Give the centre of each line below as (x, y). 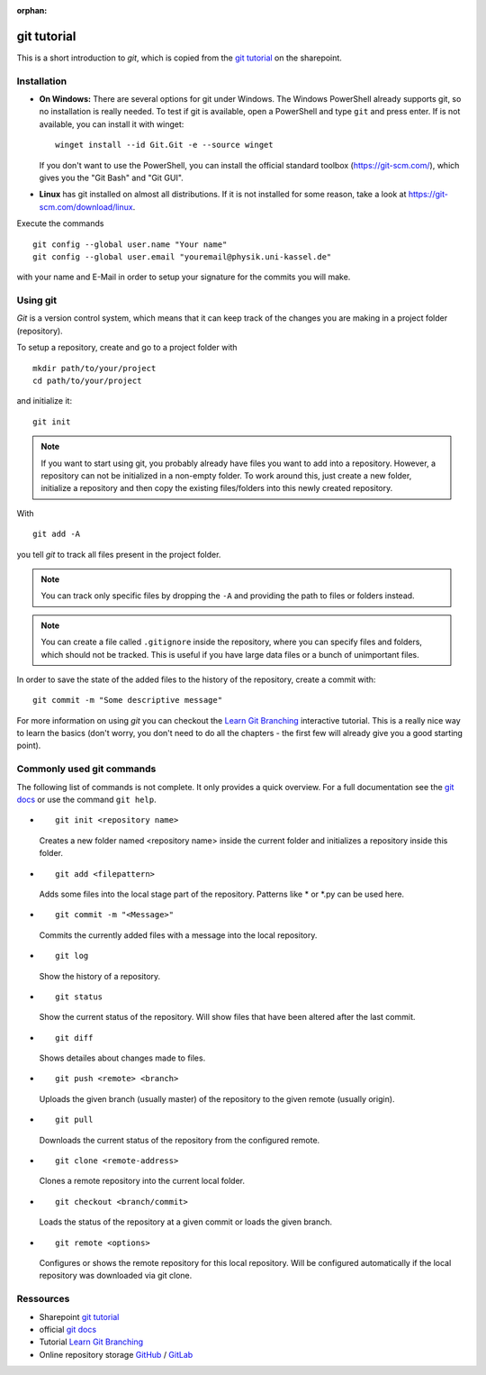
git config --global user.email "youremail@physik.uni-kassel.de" (182, 256)
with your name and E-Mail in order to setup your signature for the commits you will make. (184, 277)
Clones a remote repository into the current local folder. (142, 1181)
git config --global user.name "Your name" (130, 244)
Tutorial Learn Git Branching (91, 1342)
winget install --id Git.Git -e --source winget (164, 145)
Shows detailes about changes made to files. (122, 1058)
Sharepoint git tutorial (79, 1316)
